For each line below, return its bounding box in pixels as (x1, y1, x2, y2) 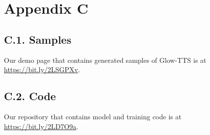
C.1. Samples (4, 31, 71, 47)
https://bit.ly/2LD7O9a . (4, 121, 79, 131)
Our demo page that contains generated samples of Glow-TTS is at (4, 54, 207, 65)
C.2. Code (4, 88, 56, 104)
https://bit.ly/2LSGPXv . (4, 64, 80, 75)
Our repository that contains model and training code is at (4, 111, 181, 121)
